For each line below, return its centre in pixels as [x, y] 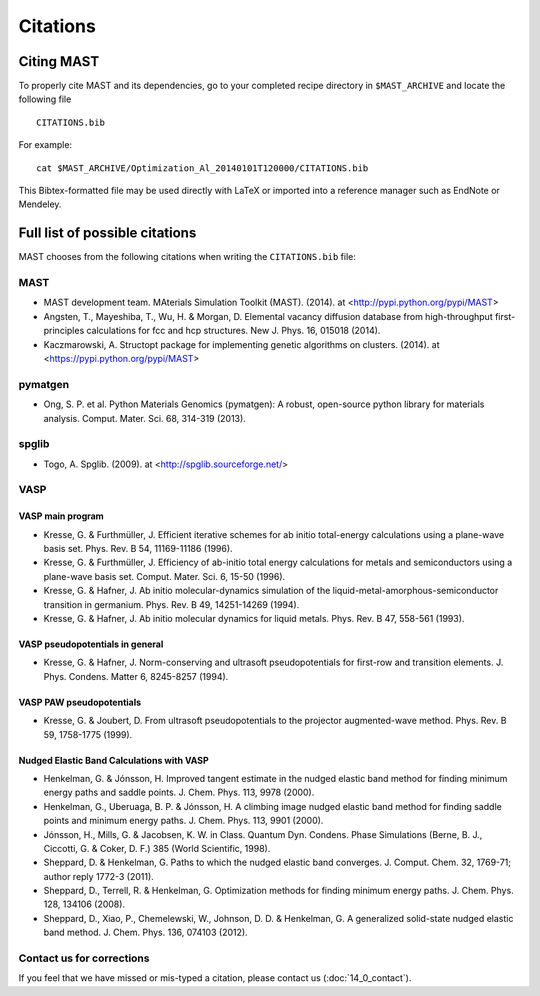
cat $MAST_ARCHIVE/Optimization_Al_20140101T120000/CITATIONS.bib [202, 168]
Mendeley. [40, 204]
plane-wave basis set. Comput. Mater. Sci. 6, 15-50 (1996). [164, 576]
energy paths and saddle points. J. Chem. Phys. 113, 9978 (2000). [179, 792]
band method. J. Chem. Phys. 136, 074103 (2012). [146, 932]
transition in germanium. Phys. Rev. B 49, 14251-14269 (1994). [171, 604]
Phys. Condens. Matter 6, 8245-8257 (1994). [136, 676]
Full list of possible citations [107, 233]
